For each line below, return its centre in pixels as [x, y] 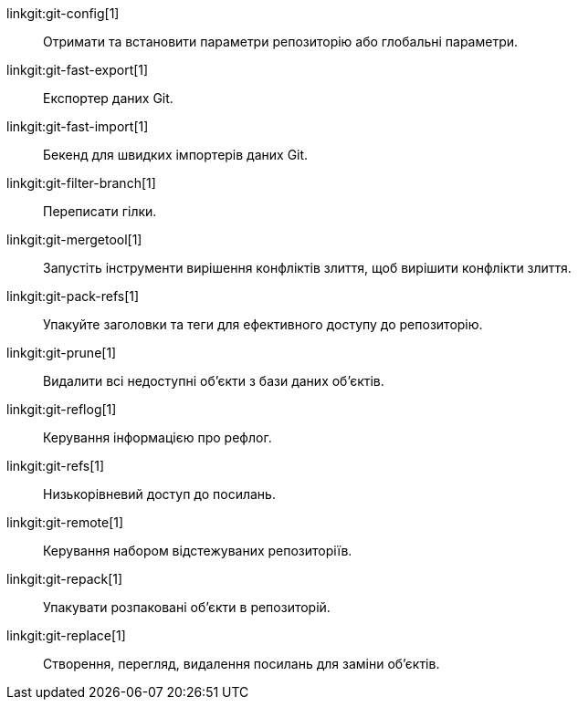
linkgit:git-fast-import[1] [78, 126]
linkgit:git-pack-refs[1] [73, 296]
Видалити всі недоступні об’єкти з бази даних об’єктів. [214, 381]
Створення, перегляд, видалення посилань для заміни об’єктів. [242, 664]
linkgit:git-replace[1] [66, 635]
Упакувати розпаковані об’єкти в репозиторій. [187, 607]
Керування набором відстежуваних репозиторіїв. [198, 551]
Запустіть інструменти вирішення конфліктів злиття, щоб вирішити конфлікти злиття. [307, 268]
